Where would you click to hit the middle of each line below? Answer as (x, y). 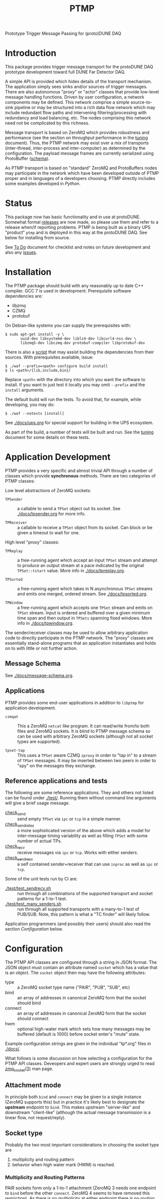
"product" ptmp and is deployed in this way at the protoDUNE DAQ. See (76, 232)
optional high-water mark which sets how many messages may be (84, 1029)
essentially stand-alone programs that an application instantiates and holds (81, 643)
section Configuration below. (34, 929)
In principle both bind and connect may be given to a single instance (73, 1097)
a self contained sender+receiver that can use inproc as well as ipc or (88, 864)
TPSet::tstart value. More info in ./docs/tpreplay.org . (71, 570)
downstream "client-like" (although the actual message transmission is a (78, 1112)
